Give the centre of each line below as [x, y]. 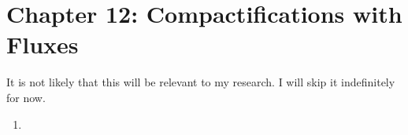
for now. [26, 97]
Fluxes [43, 44]
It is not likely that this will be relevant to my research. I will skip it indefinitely [201, 82]
